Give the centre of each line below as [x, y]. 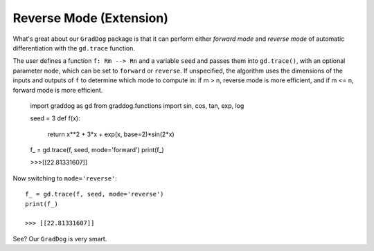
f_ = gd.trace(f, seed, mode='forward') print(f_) [97, 150]
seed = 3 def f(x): [55, 118]
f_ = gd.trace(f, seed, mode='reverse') [95, 194]
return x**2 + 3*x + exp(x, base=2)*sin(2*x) [111, 134]
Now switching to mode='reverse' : [65, 178]
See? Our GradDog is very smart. [60, 239]
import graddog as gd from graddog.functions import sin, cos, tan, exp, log [137, 105]
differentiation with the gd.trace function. [74, 48]
